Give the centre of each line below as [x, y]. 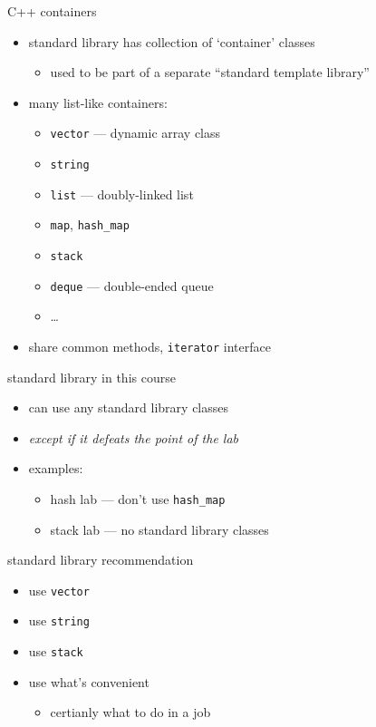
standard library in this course [92, 377]
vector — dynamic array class [135, 133]
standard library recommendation [101, 560]
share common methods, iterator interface [149, 346]
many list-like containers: [98, 102]
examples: [56, 468]
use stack [56, 651]
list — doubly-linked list [122, 194]
